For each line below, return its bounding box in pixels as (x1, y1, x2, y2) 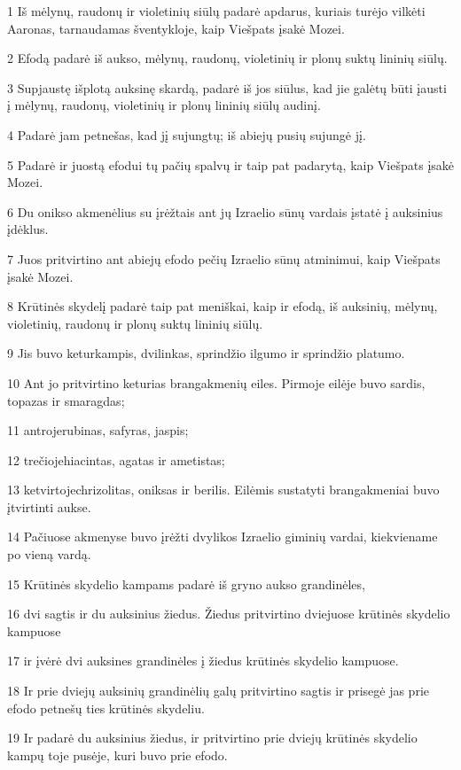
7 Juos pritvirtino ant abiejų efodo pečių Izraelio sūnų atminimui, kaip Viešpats (7, 249, 441, 268)
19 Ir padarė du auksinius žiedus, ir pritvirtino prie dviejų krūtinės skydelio (7, 728, 418, 747)
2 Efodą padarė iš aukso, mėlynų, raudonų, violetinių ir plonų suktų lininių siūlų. (7, 49, 448, 67)
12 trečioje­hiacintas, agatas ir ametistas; (7, 450, 225, 469)
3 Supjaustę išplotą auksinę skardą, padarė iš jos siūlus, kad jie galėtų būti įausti (7, 78, 447, 97)
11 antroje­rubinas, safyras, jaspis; (7, 421, 189, 439)
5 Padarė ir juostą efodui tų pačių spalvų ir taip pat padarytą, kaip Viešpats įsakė (7, 155, 455, 174)
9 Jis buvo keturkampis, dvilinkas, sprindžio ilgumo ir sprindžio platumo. (7, 344, 405, 362)
